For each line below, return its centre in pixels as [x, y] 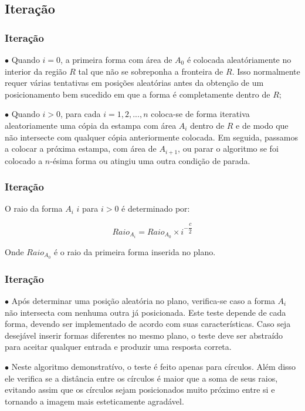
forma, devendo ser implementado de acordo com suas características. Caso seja [148, 324]
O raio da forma [34, 208]
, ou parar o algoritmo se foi [228, 148]
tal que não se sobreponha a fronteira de [151, 71]
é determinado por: [156, 208]
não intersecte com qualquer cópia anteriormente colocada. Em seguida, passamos [152, 137]
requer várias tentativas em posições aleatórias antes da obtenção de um [134, 83]
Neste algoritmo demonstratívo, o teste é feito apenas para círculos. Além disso [154, 366]
